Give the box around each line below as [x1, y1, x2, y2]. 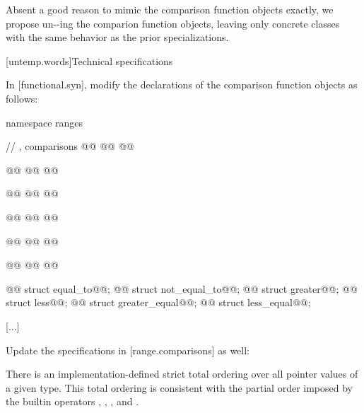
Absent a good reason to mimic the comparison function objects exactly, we [6, 2, 334, 16]
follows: [6, 91, 38, 105]
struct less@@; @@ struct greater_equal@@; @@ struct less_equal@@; [6, 295, 311, 310]
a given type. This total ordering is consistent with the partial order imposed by [6, 380, 353, 395]
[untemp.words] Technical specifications [6, 53, 173, 68]
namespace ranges [6, 115, 83, 129]
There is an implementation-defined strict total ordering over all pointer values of [6, 366, 358, 381]
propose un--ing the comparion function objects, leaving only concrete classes [6, 16, 340, 30]
